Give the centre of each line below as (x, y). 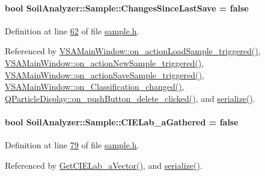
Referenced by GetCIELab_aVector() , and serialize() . (104, 165)
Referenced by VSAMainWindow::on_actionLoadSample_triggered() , (133, 51)
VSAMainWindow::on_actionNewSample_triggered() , (105, 62)
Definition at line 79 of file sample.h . (72, 145)
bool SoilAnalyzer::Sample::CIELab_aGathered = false (122, 121)
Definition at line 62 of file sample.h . (72, 30)
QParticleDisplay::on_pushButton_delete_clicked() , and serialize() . (130, 98)
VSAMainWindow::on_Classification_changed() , (95, 86)
